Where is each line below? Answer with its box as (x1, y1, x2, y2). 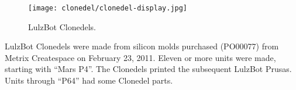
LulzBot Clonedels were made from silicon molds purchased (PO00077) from (5, 40, 279, 52)
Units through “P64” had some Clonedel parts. (5, 74, 173, 87)
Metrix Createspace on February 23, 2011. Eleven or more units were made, (5, 51, 276, 63)
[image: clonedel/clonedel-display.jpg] (28, 4, 188, 12)
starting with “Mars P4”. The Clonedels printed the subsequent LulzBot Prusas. (5, 63, 292, 75)
